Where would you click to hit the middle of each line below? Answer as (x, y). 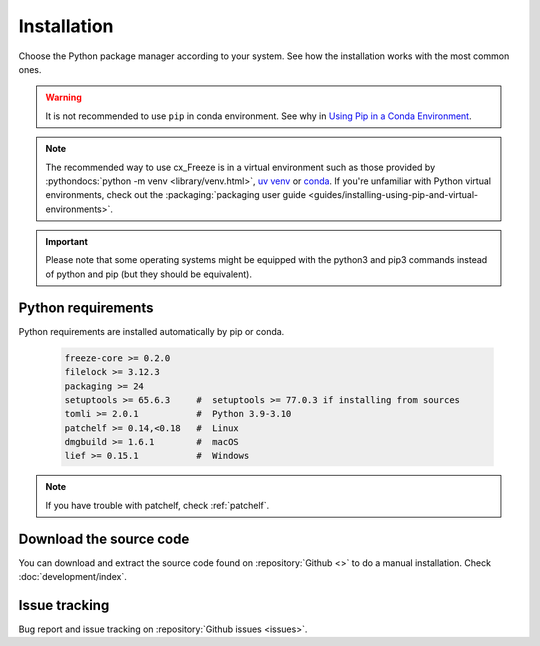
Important (67, 242)
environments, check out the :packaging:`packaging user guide (176, 195)
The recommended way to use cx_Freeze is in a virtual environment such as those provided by (240, 167)
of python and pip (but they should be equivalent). (149, 274)
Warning (63, 97)
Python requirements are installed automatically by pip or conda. (151, 331)
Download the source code (104, 538)
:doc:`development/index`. (72, 577)
